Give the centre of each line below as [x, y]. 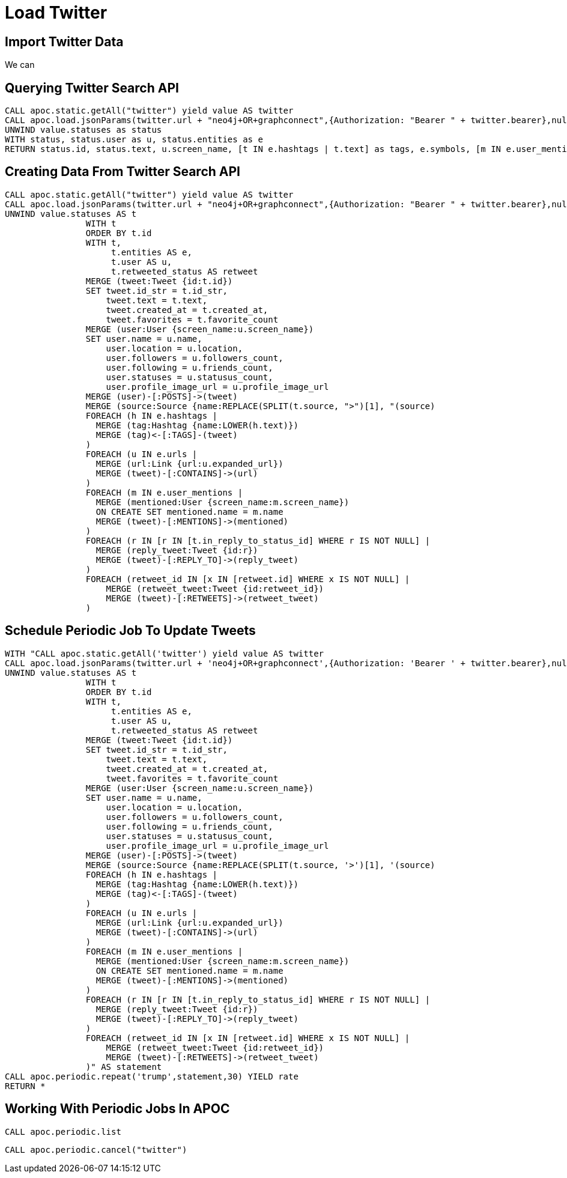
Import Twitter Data [64, 41]
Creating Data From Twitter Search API [123, 172]
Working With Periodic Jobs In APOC [117, 1109]
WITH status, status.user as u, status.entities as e [134, 140]
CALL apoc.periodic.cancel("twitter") [96, 1149]
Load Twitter [56, 13]
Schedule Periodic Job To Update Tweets [130, 631]
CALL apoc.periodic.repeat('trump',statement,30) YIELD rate [152, 1076]
